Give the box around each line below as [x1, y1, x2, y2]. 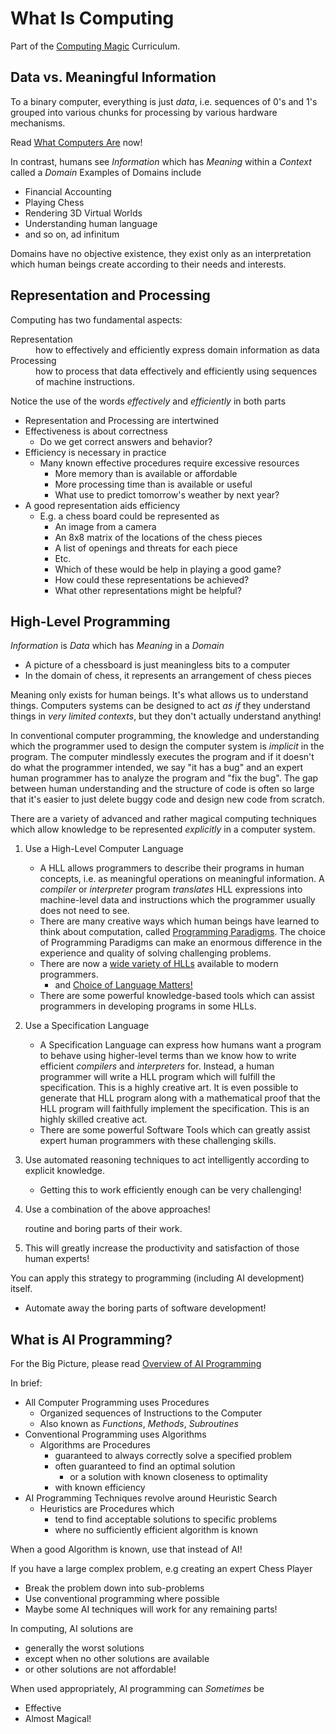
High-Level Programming [10, 613, 171, 630]
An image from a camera [54, 520, 157, 532]
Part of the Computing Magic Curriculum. [10, 40, 181, 52]
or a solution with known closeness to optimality [69, 1471, 268, 1483]
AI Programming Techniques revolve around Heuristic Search [24, 1492, 278, 1504]
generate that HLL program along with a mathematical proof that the [39, 1092, 322, 1104]
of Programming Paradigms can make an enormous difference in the [39, 937, 323, 949]
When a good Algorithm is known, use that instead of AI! [10, 1543, 243, 1556]
